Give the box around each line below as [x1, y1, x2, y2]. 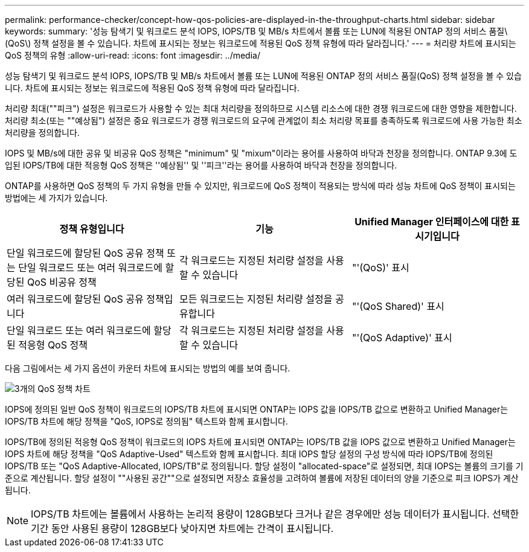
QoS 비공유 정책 [27, 276, 97, 288]
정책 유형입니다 [59, 223, 124, 235]
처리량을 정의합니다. [5, 127, 80, 138]
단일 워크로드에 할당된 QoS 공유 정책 [7, 247, 164, 259]
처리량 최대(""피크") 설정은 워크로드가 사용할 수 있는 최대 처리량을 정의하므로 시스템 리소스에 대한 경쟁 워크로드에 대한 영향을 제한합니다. [5, 103, 517, 114]
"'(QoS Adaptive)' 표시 [351, 332, 452, 344]
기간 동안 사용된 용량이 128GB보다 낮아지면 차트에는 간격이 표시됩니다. [31, 522, 334, 534]
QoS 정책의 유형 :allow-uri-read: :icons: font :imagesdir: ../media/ [5, 50, 260, 60]
